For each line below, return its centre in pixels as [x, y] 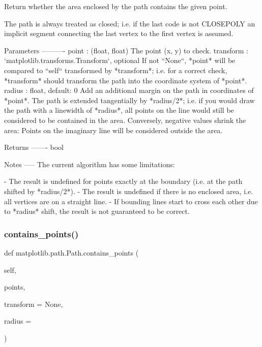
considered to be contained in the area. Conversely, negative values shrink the [125, 120]
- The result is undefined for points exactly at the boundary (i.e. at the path [123, 181]
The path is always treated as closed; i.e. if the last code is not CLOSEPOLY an [130, 23]
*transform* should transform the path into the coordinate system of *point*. [126, 80]
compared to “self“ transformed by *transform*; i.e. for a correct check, [116, 70]
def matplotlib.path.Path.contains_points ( [71, 252]
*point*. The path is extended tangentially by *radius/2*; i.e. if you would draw [129, 100]
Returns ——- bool [34, 147]
